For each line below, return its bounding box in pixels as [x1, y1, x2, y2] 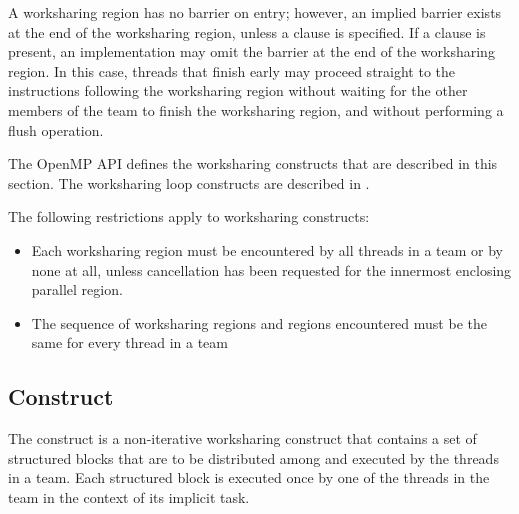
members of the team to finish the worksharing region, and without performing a [8, 99, 504, 120]
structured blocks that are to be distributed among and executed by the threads [8, 447, 499, 468]
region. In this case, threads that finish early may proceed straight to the [8, 60, 456, 81]
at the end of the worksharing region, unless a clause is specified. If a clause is [8, 21, 486, 42]
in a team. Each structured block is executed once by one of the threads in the [8, 467, 490, 488]
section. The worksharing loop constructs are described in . [8, 172, 370, 193]
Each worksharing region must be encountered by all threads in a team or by [31, 239, 504, 260]
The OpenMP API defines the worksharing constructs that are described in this [8, 153, 498, 174]
